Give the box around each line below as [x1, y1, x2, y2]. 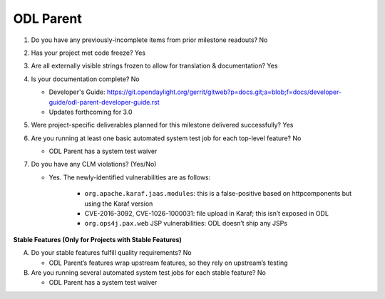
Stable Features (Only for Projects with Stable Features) [13, 235, 182, 243]
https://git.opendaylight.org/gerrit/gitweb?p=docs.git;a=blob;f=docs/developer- [106, 88, 342, 96]
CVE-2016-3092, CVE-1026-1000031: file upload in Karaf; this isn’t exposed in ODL [84, 209, 329, 218]
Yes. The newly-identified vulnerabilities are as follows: [48, 173, 211, 182]
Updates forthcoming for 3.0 [48, 107, 133, 116]
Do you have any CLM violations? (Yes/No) [31, 160, 157, 169]
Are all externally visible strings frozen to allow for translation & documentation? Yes [31, 61, 278, 70]
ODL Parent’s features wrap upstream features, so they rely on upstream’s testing [48, 258, 288, 267]
